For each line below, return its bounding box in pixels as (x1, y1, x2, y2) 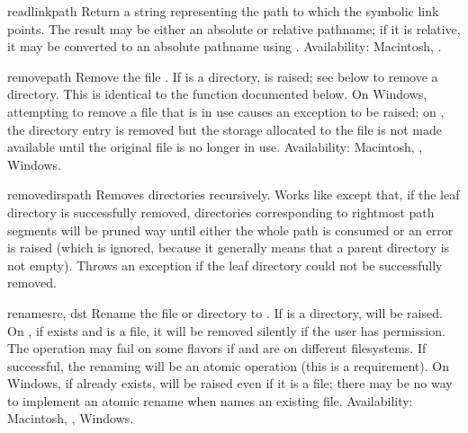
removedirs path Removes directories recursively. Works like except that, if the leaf (7, 185, 460, 204)
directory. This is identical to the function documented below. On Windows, (7, 84, 427, 103)
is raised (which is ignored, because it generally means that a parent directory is (7, 238, 450, 257)
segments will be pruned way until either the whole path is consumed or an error (7, 220, 454, 239)
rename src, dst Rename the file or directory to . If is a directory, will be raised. (7, 303, 443, 322)
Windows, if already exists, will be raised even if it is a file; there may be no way (7, 374, 453, 393)
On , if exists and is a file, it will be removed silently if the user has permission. (7, 321, 445, 340)
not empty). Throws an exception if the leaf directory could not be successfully (7, 255, 443, 274)
